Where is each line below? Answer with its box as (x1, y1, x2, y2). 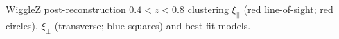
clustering (187, 2, 229, 16)
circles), (6, 18, 38, 32)
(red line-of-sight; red (243, 2, 333, 16)
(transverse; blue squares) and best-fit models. (54, 18, 251, 32)
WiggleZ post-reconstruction (6, 2, 126, 16)
